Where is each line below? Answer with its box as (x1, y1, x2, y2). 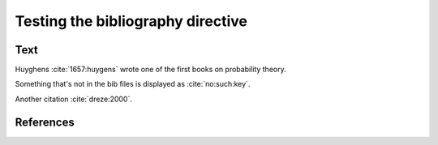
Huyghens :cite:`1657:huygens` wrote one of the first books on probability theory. (15, 65, 287, 75)
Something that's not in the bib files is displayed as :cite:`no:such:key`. (15, 79, 251, 89)
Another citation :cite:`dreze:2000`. (15, 94, 133, 104)
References (15, 115, 75, 129)
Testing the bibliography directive (15, 12, 247, 30)
